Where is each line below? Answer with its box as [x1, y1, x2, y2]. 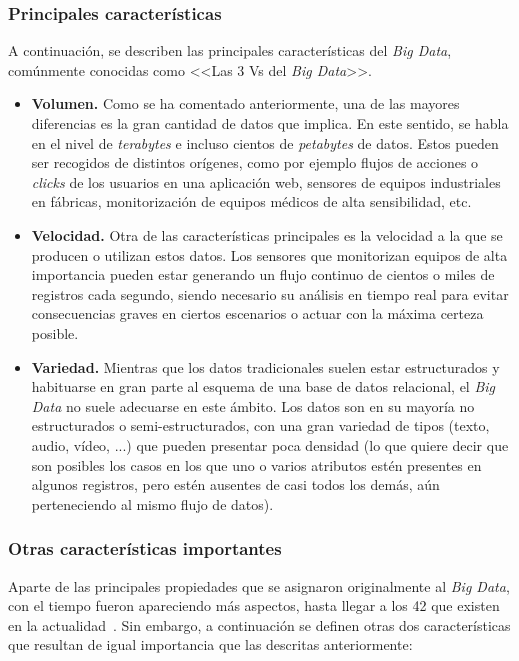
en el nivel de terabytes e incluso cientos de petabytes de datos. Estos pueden [31, 132, 499, 153]
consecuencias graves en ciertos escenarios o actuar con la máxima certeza [31, 303, 484, 324]
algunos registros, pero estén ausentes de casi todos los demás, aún [31, 474, 440, 495]
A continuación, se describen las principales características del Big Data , [8, 40, 452, 61]
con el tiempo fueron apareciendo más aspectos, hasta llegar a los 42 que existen [8, 595, 500, 616]
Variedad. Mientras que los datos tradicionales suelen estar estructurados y [31, 356, 500, 377]
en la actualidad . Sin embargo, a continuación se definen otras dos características [8, 614, 511, 635]
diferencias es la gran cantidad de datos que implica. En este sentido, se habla [31, 113, 509, 133]
